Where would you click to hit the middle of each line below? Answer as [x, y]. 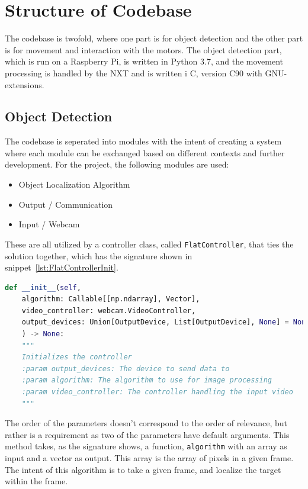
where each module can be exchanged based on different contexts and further [145, 152]
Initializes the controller [77, 357]
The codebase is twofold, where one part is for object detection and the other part [154, 38]
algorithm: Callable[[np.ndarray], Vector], [111, 299]
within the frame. [36, 481]
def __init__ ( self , [43, 287]
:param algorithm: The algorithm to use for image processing [147, 380]
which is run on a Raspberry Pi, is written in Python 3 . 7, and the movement [144, 61]
